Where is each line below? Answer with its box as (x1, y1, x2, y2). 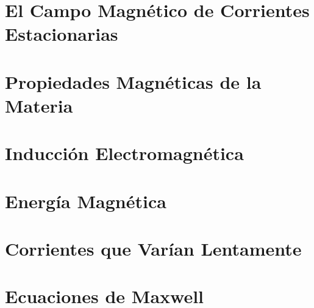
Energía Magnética (5, 188, 166, 213)
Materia (5, 93, 73, 117)
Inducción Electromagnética (5, 141, 244, 166)
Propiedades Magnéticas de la (5, 69, 262, 94)
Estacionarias (5, 21, 118, 46)
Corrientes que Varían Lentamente (5, 236, 302, 261)
